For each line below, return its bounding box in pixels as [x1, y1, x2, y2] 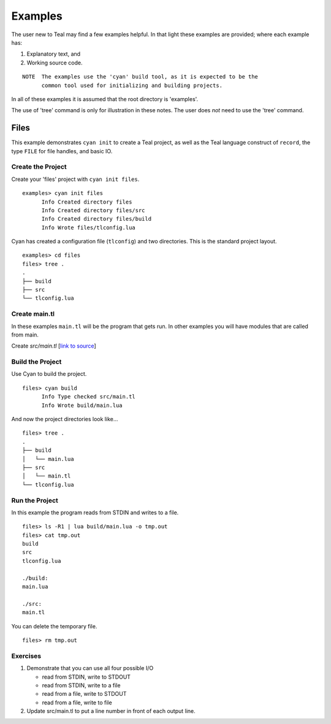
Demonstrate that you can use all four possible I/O [26, 665, 154, 672]
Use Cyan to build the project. [11, 370, 87, 378]
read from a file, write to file [42, 699, 113, 706]
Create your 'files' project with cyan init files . [11, 175, 140, 183]
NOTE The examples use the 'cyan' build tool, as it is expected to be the [22, 74, 259, 80]
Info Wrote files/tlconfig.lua [41, 224, 136, 231]
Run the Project [11, 496, 58, 505]
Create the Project [11, 162, 67, 171]
